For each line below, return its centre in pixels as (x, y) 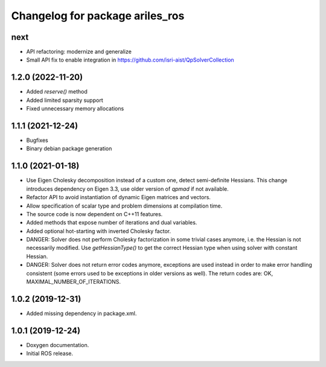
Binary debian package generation (69, 148)
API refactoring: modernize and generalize (79, 52)
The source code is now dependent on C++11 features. (94, 214)
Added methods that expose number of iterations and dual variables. (112, 223)
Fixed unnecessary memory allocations (75, 109)
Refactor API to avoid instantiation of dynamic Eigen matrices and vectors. (119, 197)
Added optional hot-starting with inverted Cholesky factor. (99, 231)
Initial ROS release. (50, 354)
